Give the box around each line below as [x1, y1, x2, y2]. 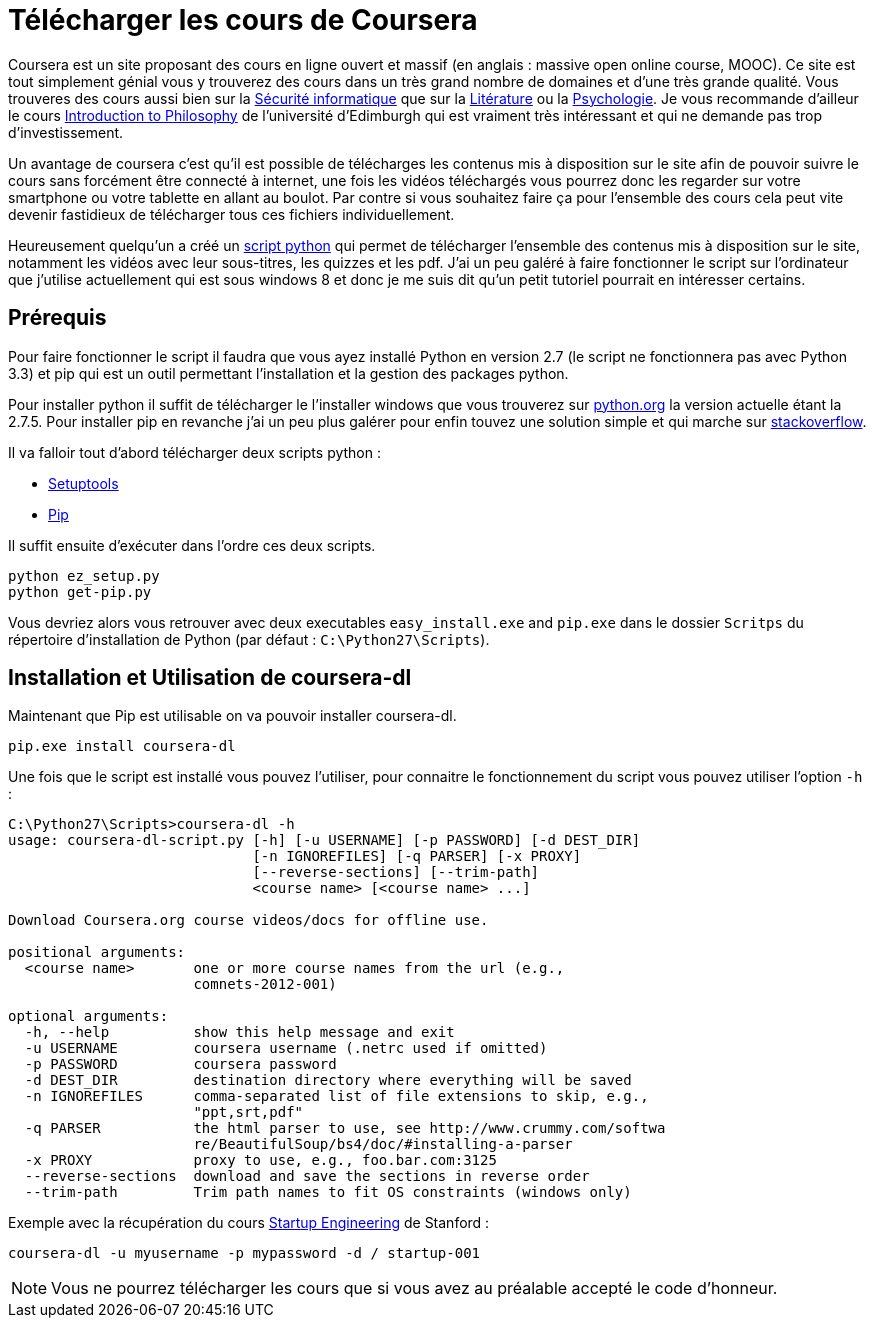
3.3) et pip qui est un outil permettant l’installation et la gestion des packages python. [8, 364, 569, 382]
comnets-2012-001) [193, 976, 337, 993]
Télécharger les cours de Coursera [8, 3, 478, 37]
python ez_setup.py [8, 567, 160, 584]
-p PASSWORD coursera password [24, 1056, 337, 1073]
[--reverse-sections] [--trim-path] [252, 864, 540, 881]
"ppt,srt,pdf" [193, 1104, 304, 1121]
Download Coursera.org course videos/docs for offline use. [8, 912, 489, 929]
